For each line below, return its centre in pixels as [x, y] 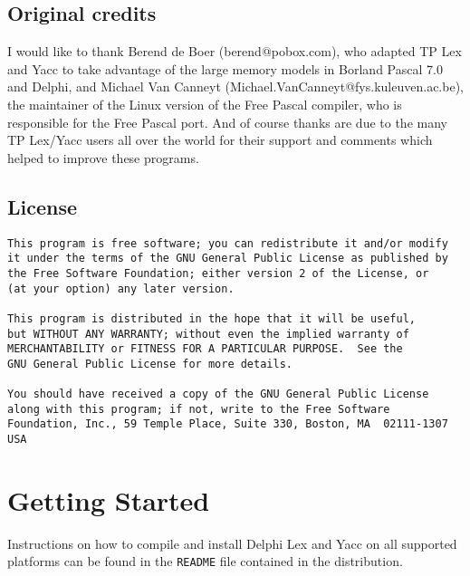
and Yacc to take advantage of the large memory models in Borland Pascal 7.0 [225, 68]
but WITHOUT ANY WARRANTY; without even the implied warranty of [208, 334]
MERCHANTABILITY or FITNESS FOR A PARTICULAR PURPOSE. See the [205, 349]
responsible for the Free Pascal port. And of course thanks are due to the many [227, 122]
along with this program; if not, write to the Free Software [199, 409]
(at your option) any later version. [121, 288]
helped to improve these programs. [103, 157]
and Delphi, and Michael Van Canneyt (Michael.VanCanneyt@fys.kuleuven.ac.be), [235, 86]
